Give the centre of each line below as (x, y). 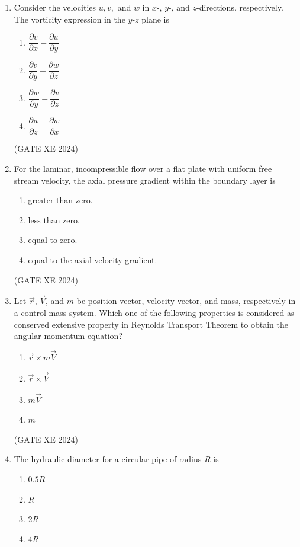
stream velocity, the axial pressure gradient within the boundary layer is (145, 180)
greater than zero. (60, 200)
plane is (156, 19)
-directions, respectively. (240, 7)
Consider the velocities (55, 7)
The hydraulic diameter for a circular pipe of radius (108, 459)
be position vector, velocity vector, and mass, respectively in (186, 301)
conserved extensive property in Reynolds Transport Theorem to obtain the (151, 324)
